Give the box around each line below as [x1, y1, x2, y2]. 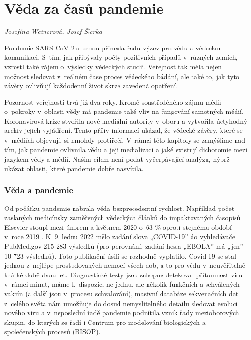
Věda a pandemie [4, 184, 74, 196]
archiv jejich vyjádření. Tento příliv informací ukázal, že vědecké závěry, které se [4, 125, 243, 135]
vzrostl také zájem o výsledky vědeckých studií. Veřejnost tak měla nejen [4, 61, 222, 71]
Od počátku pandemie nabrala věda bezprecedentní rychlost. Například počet [4, 203, 235, 213]
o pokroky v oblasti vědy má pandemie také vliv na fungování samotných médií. [4, 106, 244, 116]
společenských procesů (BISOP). [4, 326, 101, 337]
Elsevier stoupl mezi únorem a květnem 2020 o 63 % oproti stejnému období [4, 222, 232, 232]
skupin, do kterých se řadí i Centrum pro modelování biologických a [4, 317, 206, 327]
